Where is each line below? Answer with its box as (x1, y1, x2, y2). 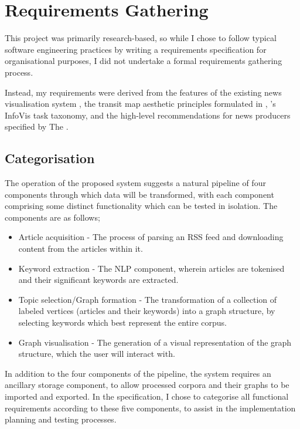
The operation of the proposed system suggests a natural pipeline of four (5, 177, 266, 189)
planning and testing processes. (5, 413, 117, 425)
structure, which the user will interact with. (18, 347, 175, 360)
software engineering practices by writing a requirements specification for (5, 43, 267, 55)
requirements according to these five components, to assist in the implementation (5, 401, 296, 414)
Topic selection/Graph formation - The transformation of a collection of (18, 293, 277, 305)
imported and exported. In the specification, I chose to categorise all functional (5, 390, 289, 402)
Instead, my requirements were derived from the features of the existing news (5, 86, 282, 98)
